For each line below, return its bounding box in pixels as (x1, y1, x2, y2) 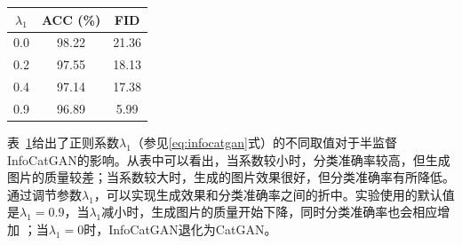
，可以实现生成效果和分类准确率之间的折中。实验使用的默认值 (93, 185, 455, 203)
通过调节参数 (7, 185, 82, 203)
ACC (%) (41, 10, 101, 28)
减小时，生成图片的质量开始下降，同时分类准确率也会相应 (101, 202, 438, 221)
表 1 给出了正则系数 (7, 132, 119, 151)
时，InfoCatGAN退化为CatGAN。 (84, 219, 277, 238)
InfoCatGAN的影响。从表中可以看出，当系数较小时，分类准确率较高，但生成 (7, 150, 450, 169)
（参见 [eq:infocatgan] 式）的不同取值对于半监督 (131, 132, 397, 151)
